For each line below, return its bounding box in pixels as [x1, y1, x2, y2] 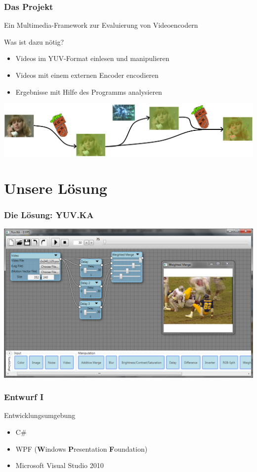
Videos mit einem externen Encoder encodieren [15, 70, 159, 80]
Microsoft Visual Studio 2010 [15, 460, 104, 471]
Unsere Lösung [4, 177, 107, 198]
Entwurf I [4, 391, 44, 403]
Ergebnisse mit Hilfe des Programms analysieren [15, 86, 162, 97]
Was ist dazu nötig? [4, 36, 64, 47]
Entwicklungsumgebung [4, 410, 76, 420]
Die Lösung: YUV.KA [4, 208, 94, 221]
